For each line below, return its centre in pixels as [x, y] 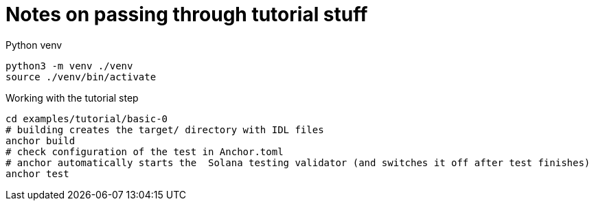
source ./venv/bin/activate [81, 77]
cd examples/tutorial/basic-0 [87, 118]
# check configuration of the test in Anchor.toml [145, 151]
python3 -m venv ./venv [69, 66]
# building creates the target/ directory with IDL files [165, 129]
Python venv [34, 45]
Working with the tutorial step [72, 98]
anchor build [41, 140]
